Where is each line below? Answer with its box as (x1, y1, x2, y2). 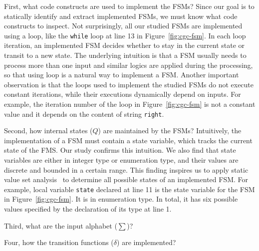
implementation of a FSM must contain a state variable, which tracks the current (4, 135, 253, 145)
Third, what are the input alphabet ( (4, 220, 117, 231)
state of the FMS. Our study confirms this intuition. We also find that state (4, 145, 236, 155)
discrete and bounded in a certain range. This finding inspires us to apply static (4, 164, 249, 175)
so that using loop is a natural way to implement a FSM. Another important (4, 69, 239, 80)
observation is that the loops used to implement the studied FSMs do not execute (4, 79, 254, 89)
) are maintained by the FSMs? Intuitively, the (98, 125, 242, 136)
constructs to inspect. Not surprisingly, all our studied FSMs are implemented (4, 20, 243, 31)
